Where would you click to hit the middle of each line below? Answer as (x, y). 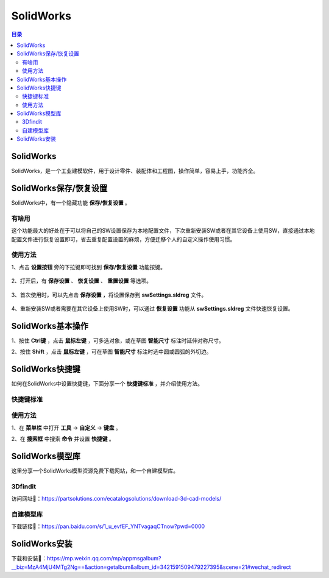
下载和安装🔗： (29, 559)
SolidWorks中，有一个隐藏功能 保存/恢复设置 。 (71, 203)
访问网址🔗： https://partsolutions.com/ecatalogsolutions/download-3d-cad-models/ (116, 499)
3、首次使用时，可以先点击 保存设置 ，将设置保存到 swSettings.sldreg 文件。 (109, 295)
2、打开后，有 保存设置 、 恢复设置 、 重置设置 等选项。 (82, 281)
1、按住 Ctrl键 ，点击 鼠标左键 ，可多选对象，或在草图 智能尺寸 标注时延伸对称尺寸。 (118, 340)
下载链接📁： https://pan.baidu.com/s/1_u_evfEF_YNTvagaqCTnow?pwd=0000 (108, 526)
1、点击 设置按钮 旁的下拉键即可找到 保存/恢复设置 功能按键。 (88, 267)
